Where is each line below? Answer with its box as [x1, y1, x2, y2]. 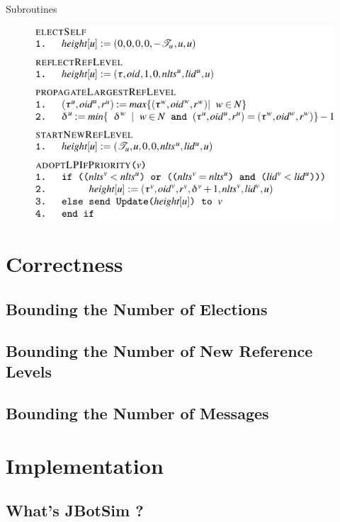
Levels [6, 361, 52, 382]
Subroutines [6, 1, 57, 16]
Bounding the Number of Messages [6, 402, 269, 424]
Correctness [6, 249, 123, 278]
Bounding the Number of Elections [6, 297, 268, 319]
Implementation [6, 450, 164, 480]
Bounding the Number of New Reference [6, 339, 313, 361]
